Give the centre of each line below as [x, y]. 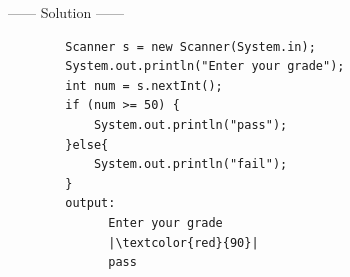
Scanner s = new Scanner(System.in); [190, 46]
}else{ [87, 144]
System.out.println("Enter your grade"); [205, 66]
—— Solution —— [66, 12]
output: [90, 203]
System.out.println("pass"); [190, 124]
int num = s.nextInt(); [144, 85]
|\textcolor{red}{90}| [183, 242]
